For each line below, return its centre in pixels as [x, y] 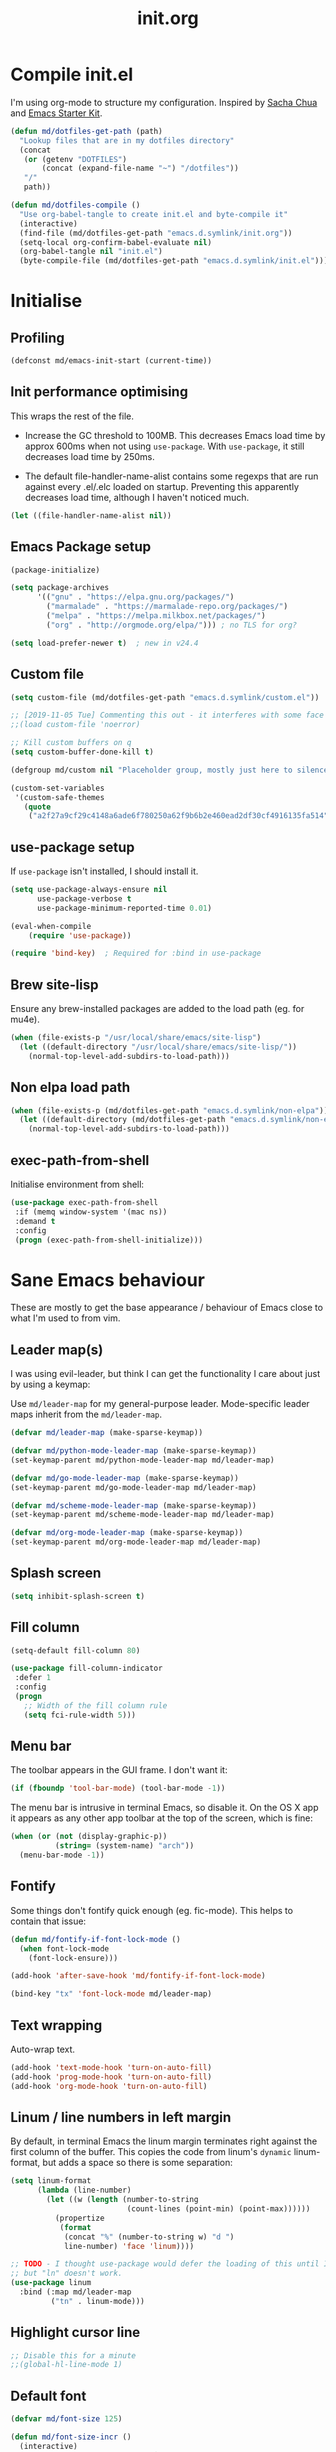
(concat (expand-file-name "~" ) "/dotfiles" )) [140, 168]
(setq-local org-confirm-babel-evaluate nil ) [116, 242]
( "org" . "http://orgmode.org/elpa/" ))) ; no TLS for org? [172, 625]
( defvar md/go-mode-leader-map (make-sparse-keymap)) [125, 1478]
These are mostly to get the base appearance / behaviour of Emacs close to [166, 1308]
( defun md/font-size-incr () [71, 2437]
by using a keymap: [50, 1384]
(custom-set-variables [57, 788]
